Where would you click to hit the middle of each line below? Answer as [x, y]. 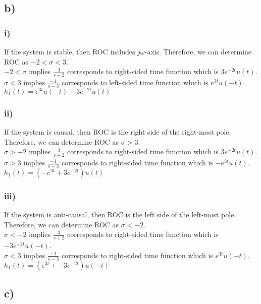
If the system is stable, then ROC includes [70, 51]
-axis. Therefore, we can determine [198, 51]
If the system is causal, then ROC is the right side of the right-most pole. [118, 132]
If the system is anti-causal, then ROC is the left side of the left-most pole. [120, 215]
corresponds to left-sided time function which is [135, 82]
